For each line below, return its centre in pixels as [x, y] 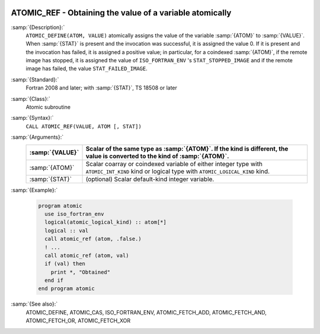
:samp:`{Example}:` [34, 190]
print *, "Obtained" [81, 272]
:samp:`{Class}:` [31, 98]
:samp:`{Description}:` [38, 27]
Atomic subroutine [48, 107]
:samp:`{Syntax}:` [32, 118]
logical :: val [67, 230]
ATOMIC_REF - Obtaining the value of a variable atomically [121, 13]
